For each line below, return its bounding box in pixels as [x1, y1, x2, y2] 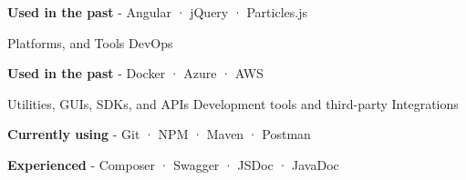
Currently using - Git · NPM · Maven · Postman [7, 125, 311, 144]
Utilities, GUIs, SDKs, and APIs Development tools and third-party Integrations [7, 94, 459, 113]
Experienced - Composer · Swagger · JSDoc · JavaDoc [7, 155, 339, 174]
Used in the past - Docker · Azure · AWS [7, 64, 264, 83]
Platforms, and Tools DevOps [7, 33, 173, 52]
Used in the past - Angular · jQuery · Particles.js [7, 3, 307, 21]
